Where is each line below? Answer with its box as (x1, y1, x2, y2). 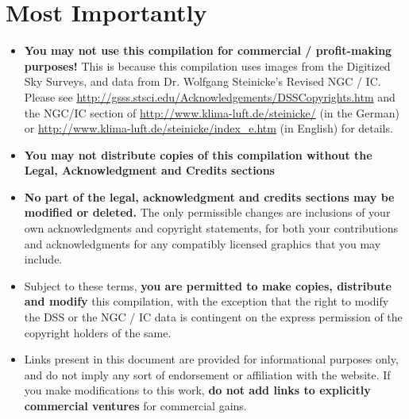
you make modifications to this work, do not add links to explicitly (24, 382, 371, 398)
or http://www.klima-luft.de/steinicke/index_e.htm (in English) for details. (24, 120, 393, 136)
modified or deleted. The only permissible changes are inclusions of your (24, 204, 391, 221)
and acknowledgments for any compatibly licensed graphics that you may (24, 235, 381, 252)
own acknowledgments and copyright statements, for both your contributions (24, 220, 399, 236)
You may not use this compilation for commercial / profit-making (24, 42, 392, 59)
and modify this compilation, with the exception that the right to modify (24, 293, 389, 309)
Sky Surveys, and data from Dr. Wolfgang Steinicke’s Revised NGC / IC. (24, 73, 381, 90)
